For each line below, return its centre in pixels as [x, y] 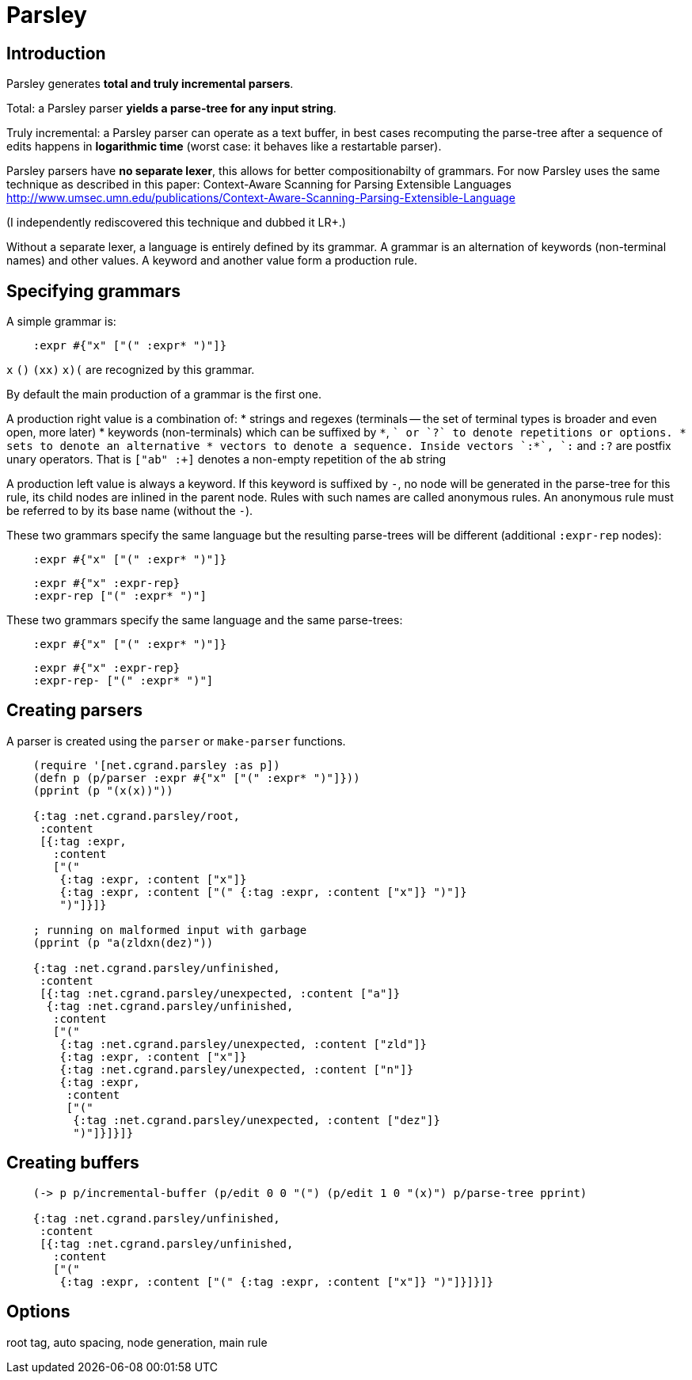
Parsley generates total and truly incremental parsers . [150, 84]
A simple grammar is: [61, 322]
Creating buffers [73, 1163]
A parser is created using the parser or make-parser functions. [176, 741]
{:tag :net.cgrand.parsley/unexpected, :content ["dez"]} [257, 1120]
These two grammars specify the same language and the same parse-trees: [205, 620]
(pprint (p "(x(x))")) [103, 790]
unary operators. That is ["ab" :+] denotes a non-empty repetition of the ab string [226, 459]
